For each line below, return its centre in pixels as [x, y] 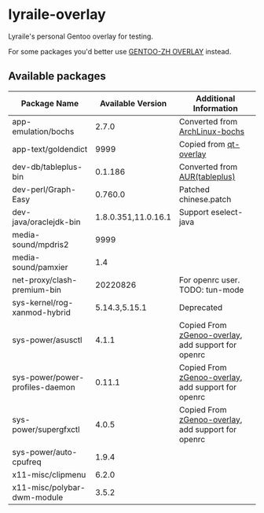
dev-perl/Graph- [44, 189]
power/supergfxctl [46, 429]
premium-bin [37, 290]
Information [215, 108]
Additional [216, 98]
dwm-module [38, 497]
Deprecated [201, 307]
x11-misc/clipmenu [49, 474]
